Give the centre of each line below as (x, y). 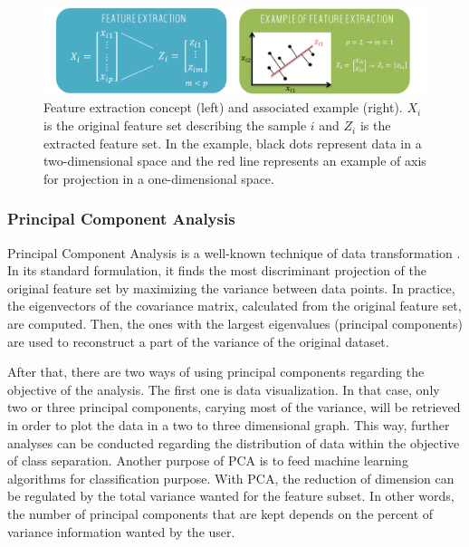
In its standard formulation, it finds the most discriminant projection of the (217, 270)
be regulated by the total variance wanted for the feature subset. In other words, (231, 496)
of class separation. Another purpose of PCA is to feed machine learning (208, 461)
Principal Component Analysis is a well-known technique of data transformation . (234, 252)
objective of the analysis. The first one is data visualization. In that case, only (224, 389)
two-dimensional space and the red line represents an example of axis (235, 161)
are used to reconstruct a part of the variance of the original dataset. (198, 341)
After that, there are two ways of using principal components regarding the (216, 372)
